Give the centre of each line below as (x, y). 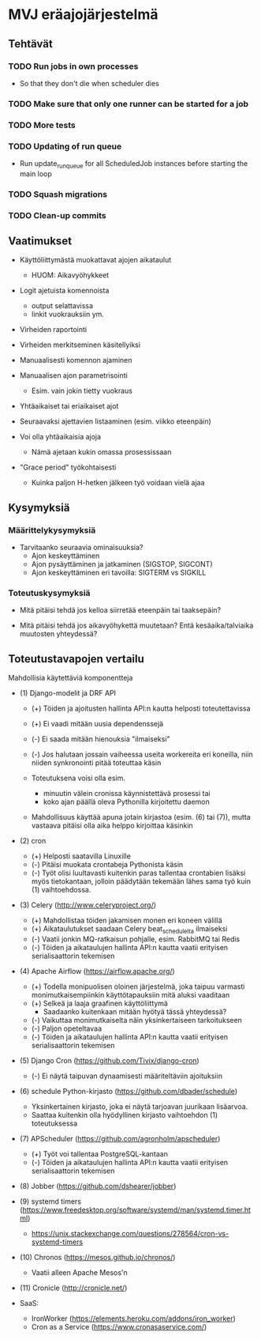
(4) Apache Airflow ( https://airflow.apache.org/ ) (97, 971)
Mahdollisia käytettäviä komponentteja (71, 678)
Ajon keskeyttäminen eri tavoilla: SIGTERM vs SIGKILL (119, 573)
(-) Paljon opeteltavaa (67, 1028)
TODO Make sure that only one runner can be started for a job (129, 104)
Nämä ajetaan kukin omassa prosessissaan (101, 452)
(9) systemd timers (50, 1201)
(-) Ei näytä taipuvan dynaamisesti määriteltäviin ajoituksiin (127, 1076)
